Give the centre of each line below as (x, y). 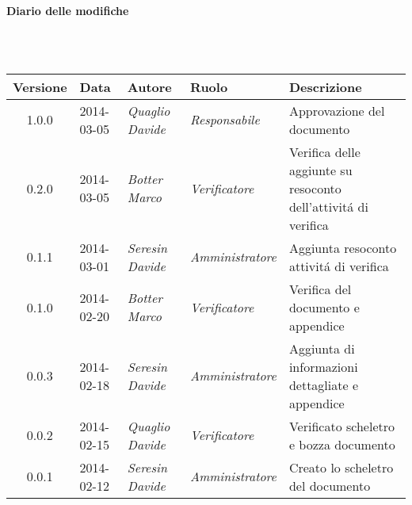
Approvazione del (337, 110)
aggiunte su (320, 170)
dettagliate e (324, 384)
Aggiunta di (322, 348)
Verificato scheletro (341, 426)
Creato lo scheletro (341, 467)
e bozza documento (342, 444)
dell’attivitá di (328, 206)
